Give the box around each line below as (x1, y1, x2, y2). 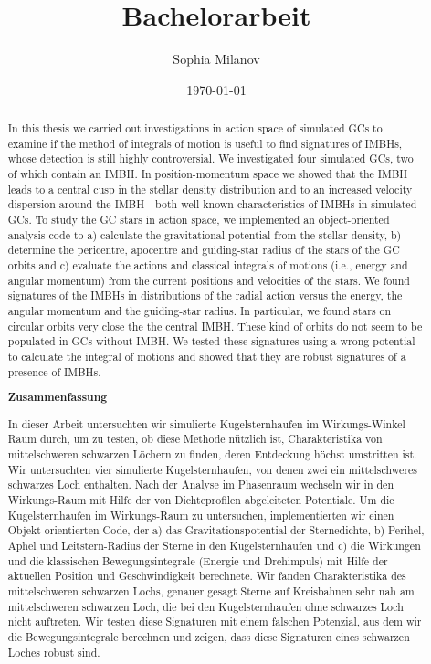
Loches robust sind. (7, 644, 100, 659)
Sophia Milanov (173, 49, 260, 69)
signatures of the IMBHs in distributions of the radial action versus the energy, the (7, 288, 403, 303)
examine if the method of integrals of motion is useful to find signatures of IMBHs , (7, 135, 403, 151)
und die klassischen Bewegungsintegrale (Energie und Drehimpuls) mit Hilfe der (7, 553, 388, 568)
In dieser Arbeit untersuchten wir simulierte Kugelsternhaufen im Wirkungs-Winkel (7, 416, 405, 431)
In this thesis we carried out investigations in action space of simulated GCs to (7, 121, 383, 136)
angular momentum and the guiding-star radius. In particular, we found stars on (7, 302, 392, 318)
